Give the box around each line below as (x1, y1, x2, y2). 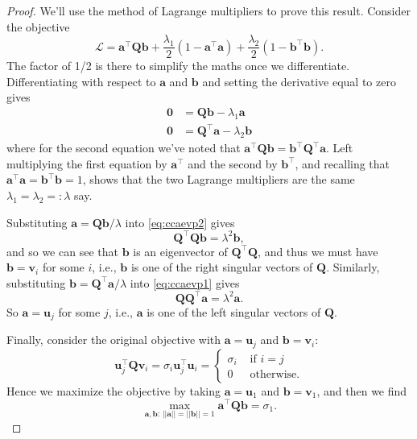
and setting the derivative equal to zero (202, 72, 396, 89)
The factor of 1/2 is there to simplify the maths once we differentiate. (6, 57, 350, 74)
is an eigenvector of (133, 242, 228, 259)
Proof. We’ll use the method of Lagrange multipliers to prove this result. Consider (6, 2, 411, 19)
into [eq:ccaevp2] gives (125, 213, 235, 230)
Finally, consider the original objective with (6, 331, 221, 348)
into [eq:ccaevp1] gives (130, 274, 240, 291)
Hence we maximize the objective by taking (6, 382, 221, 399)
